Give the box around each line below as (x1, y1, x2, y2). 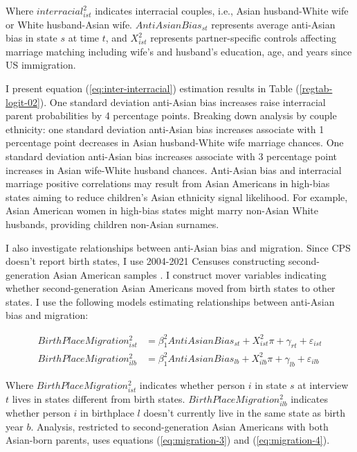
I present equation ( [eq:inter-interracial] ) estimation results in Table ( (6, 80, 300, 95)
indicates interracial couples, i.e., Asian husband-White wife (95, 3, 349, 17)
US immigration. (6, 58, 76, 72)
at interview (297, 377, 349, 392)
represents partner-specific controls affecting (150, 31, 336, 45)
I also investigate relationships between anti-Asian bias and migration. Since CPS (6, 240, 351, 254)
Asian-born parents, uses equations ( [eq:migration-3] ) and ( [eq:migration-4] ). (6, 433, 330, 447)
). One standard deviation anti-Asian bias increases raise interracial (39, 94, 326, 109)
